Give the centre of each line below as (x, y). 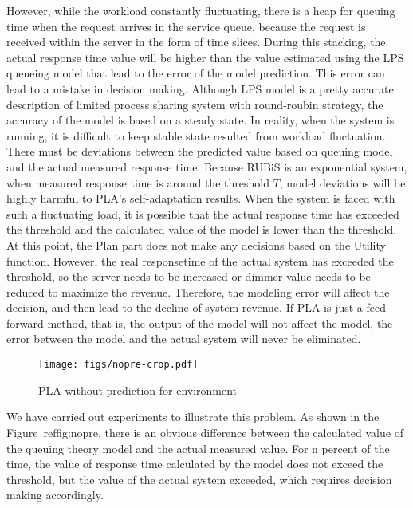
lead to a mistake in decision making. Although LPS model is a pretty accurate (200, 88)
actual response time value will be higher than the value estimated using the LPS (205, 57)
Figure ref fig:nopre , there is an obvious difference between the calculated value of (205, 432)
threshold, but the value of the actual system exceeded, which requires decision (199, 479)
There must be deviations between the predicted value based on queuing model (200, 151)
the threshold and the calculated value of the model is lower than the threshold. (202, 229)
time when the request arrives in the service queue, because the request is (186, 26)
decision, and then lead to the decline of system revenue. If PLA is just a (185, 307)
